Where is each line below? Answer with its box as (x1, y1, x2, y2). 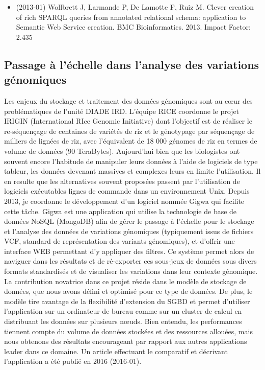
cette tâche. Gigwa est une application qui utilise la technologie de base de (4, 205, 237, 216)
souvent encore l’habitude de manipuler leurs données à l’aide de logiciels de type (4, 155, 258, 166)
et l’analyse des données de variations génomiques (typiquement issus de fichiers (4, 225, 254, 236)
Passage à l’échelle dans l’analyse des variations (4, 56, 259, 72)
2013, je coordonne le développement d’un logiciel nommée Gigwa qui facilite (4, 195, 245, 206)
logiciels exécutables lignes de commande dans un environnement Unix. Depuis (4, 186, 250, 196)
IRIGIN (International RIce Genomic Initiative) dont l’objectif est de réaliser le (4, 115, 252, 126)
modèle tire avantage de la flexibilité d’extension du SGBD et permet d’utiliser (4, 295, 250, 306)
